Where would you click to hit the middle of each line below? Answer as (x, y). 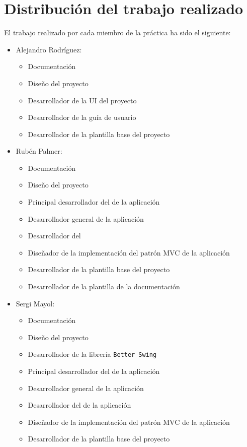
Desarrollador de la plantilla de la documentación (104, 286)
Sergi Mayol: (35, 303)
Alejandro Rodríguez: (49, 49)
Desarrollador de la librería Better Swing (92, 354)
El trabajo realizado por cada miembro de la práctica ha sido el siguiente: (117, 33)
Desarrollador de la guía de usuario (82, 117)
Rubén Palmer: (39, 151)
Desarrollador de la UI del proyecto (82, 100)
